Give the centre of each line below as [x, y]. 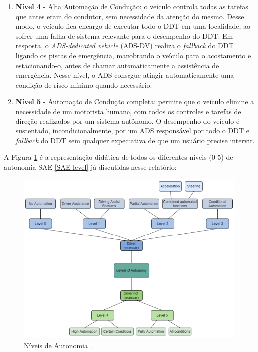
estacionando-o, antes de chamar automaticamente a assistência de [117, 65]
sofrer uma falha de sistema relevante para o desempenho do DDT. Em [124, 36]
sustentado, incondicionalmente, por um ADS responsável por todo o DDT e [132, 131]
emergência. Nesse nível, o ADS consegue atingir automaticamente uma [125, 75]
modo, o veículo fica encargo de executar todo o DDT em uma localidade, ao [133, 26]
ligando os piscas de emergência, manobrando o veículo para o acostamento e [133, 55]
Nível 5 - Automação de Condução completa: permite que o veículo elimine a [135, 101]
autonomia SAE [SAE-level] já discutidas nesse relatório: [90, 167]
